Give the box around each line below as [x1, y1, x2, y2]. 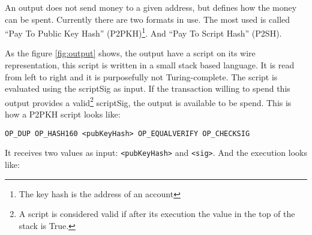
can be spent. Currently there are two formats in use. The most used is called [5, 13, 290, 25]
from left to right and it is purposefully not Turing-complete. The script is [5, 70, 278, 83]
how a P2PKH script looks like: [5, 108, 121, 120]
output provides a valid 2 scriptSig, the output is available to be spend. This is [5, 94, 292, 109]
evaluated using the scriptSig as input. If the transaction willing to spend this [5, 82, 290, 95]
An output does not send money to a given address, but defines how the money [5, 1, 297, 13]
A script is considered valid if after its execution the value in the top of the [19, 207, 295, 220]
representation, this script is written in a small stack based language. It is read [5, 59, 295, 71]
